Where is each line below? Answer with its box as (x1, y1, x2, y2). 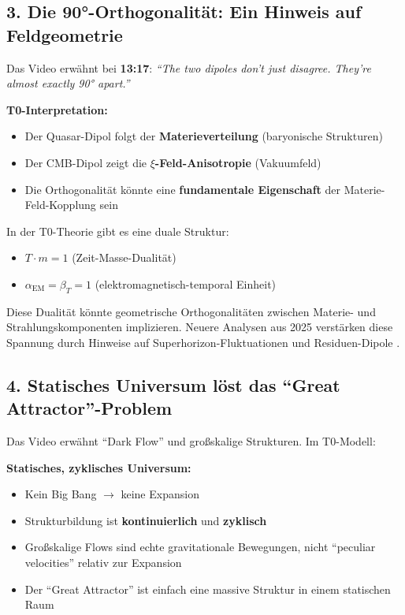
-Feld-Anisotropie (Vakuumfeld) (154, 154, 321, 170)
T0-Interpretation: (6, 101, 108, 117)
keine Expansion (121, 486, 199, 502)
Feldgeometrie (6, 22, 123, 47)
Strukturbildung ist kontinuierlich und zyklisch (24, 512, 267, 528)
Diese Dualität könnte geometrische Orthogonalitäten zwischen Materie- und (6, 303, 376, 319)
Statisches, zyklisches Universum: (6, 459, 191, 475)
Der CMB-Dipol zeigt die (24, 154, 147, 170)
